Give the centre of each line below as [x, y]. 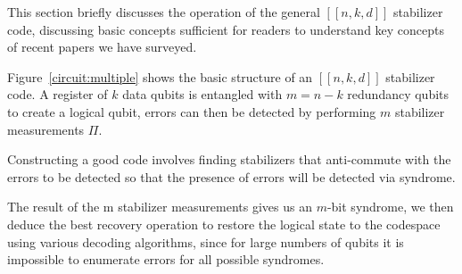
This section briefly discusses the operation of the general [164, 12]
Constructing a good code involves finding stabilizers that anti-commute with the [229, 159]
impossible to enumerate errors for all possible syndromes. [166, 259]
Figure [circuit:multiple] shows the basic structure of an [160, 76]
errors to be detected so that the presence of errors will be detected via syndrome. [231, 176]
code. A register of [58, 94]
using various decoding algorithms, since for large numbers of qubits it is [206, 241]
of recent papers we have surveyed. [102, 47]
